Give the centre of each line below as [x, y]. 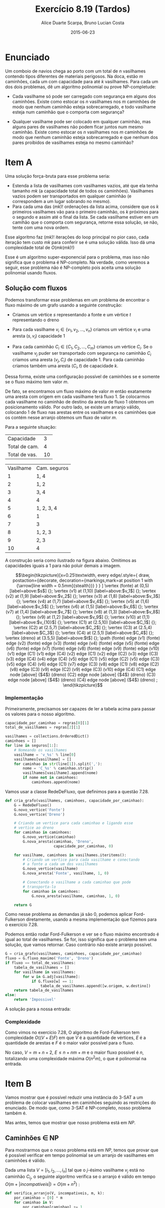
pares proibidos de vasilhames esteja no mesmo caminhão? [73, 142]
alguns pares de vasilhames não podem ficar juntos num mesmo [78, 127]
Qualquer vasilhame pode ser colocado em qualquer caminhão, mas [82, 121]
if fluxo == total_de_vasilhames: [41, 963]
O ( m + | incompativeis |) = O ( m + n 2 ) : [43, 1184]
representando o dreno [36, 320]
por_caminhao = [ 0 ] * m [38, 1198]
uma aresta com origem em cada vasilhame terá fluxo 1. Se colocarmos [78, 397]
